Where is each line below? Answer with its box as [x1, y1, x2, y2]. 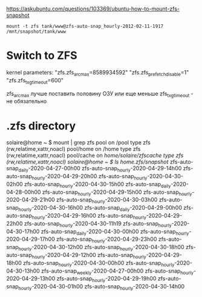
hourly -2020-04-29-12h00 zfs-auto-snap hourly [31, 252, 146, 260]
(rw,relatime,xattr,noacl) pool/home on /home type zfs [6, 145, 141, 153]
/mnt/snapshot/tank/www [6, 28, 67, 35]
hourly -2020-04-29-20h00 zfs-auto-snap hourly [31, 173, 148, 181]
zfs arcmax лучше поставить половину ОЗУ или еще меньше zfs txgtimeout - [6, 90, 194, 99]
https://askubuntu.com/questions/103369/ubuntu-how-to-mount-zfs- [6, 5, 180, 12]
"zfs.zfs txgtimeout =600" [6, 76, 64, 85]
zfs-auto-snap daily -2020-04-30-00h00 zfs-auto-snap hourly [41, 227, 189, 236]
